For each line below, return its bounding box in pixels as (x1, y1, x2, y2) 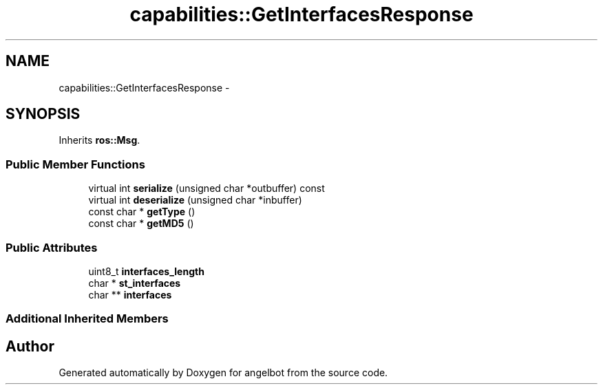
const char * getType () (88, 206, 195, 218)
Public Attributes (6, 240, 98, 254)
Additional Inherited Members (6, 312, 169, 326)
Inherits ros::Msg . (59, 134, 140, 147)
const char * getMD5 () (88, 217, 194, 230)
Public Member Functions (6, 157, 145, 171)
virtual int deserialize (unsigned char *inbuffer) (88, 194, 302, 206)
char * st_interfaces (88, 277, 181, 289)
